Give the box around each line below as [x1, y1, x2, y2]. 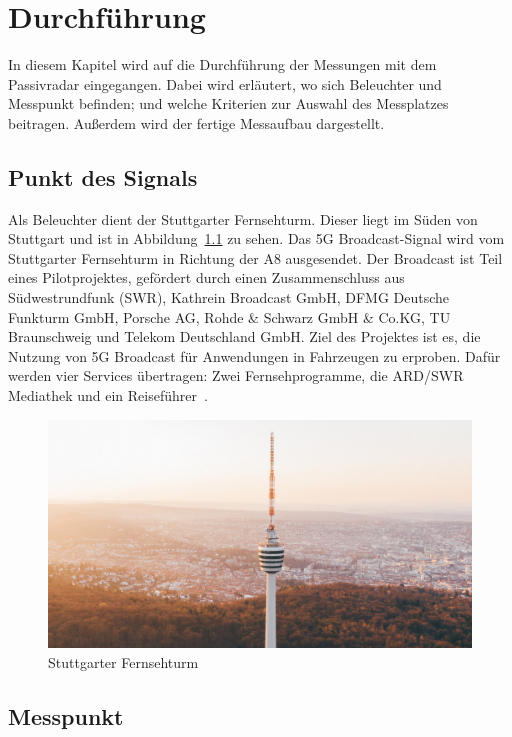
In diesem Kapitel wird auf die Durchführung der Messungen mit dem [8, 54, 437, 75]
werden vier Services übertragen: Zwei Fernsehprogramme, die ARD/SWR [8, 365, 464, 386]
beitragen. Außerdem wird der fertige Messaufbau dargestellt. [8, 112, 385, 133]
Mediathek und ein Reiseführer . [8, 385, 208, 406]
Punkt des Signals [8, 161, 198, 192]
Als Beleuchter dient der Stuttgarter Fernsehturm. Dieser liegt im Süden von [8, 208, 478, 229]
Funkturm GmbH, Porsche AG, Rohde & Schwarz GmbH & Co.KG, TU [8, 306, 451, 327]
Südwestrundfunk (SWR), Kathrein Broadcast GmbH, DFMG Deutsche [8, 287, 450, 308]
